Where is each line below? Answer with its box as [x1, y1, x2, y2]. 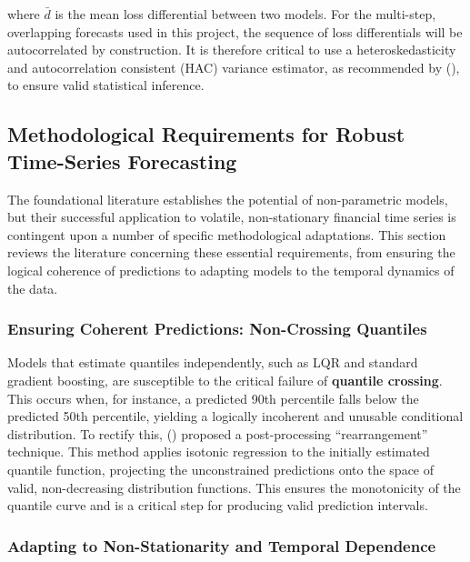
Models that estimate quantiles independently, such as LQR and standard [7, 353, 418, 372]
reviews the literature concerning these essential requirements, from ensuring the [7, 243, 455, 262]
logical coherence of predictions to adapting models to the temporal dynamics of [7, 260, 455, 279]
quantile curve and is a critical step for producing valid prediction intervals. [7, 496, 428, 515]
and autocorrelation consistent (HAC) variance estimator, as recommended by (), [7, 57, 460, 76]
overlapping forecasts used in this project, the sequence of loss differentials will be [7, 22, 463, 41]
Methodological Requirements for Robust [7, 120, 405, 148]
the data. [7, 278, 58, 297]
